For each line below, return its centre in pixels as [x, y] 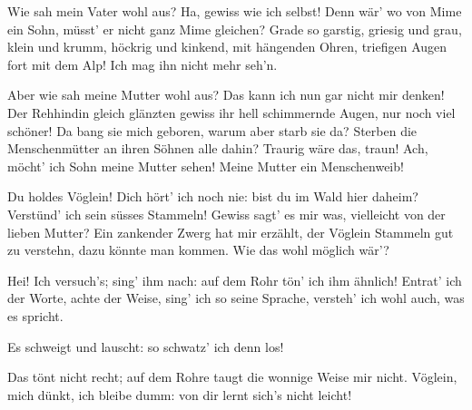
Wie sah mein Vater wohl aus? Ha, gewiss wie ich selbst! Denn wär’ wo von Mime [235, 11]
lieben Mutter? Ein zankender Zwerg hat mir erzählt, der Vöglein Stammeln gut [231, 232]
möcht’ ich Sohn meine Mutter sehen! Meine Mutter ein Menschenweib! [206, 166]
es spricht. [35, 315]
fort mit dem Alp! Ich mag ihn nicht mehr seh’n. [143, 64]
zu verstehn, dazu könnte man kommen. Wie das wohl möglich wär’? [198, 250]
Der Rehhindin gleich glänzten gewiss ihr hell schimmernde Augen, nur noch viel [231, 112]
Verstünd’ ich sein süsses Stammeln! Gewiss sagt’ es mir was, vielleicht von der [226, 214]
